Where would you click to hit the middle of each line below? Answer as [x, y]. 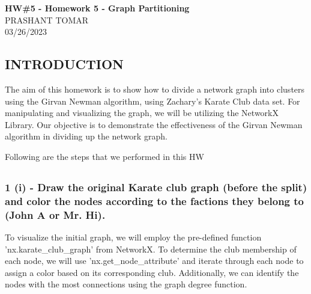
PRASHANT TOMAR [47, 20]
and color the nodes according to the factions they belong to [154, 201]
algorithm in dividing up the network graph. [86, 136]
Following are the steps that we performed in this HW [104, 156]
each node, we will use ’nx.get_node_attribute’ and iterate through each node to [154, 261]
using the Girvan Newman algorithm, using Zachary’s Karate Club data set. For [152, 101]
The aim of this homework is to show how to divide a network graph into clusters [155, 89]
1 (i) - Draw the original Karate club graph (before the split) [156, 187]
